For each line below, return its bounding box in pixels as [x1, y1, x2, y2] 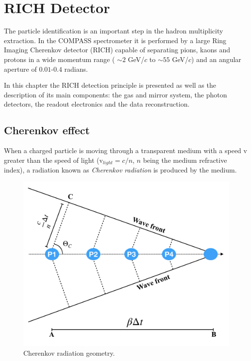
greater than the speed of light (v [4, 155, 103, 165]
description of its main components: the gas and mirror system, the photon [4, 89, 227, 99]
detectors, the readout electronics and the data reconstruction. [4, 99, 190, 109]
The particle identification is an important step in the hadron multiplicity [4, 26, 223, 36]
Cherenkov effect [4, 123, 90, 138]
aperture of [4, 63, 37, 74]
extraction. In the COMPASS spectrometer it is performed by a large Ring [4, 35, 227, 45]
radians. [64, 63, 88, 74]
